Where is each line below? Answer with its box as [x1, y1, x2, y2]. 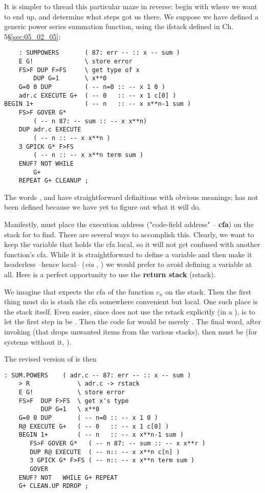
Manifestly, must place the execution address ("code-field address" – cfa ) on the [4, 219, 254, 230]
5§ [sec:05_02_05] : [4, 31, 61, 41]
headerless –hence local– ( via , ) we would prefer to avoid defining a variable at [4, 259, 252, 270]
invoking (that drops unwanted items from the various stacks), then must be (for [4, 326, 257, 337]
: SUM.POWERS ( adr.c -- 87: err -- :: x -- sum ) [4, 371, 191, 379]
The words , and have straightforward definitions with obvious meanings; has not [4, 191, 258, 202]
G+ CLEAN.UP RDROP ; [18, 482, 89, 490]
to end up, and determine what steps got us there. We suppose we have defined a [4, 11, 259, 21]
